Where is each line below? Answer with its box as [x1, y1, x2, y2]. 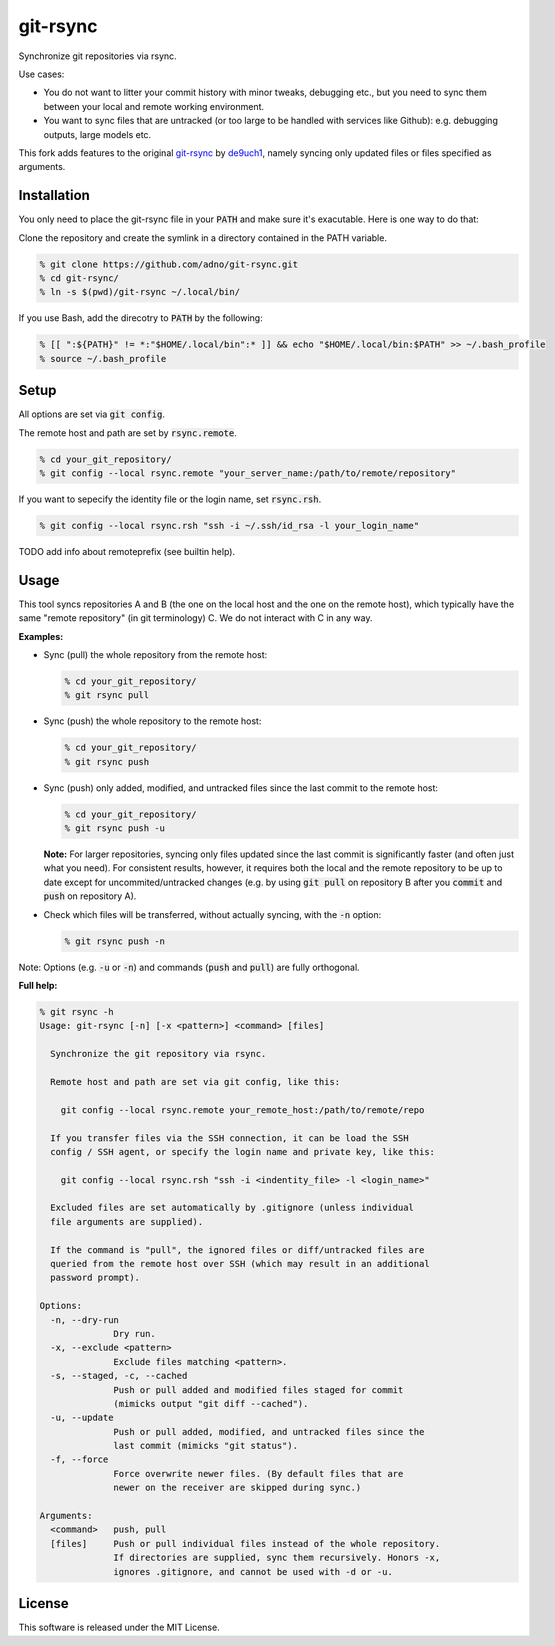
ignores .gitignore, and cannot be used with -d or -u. [113, 1566, 394, 1577]
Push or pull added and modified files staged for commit [113, 1384, 404, 1395]
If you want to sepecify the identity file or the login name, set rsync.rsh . [18, 493, 322, 505]
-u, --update [50, 1412, 114, 1424]
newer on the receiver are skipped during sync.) [113, 1482, 362, 1494]
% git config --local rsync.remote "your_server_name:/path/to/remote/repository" [39, 467, 457, 479]
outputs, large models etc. [43, 128, 152, 140]
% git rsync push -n [64, 935, 165, 947]
